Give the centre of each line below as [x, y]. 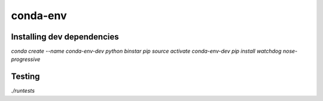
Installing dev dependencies [65, 37]
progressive [26, 59]
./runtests [23, 91]
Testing [25, 77]
